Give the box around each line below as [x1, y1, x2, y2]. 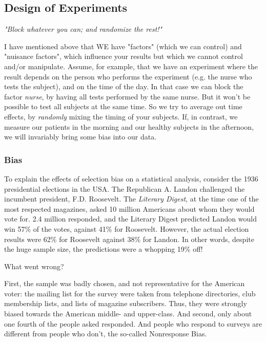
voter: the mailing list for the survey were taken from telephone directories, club [4, 288, 256, 298]
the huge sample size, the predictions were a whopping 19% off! [4, 244, 203, 254]
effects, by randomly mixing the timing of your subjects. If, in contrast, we [4, 111, 238, 122]
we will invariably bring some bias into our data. [4, 131, 157, 142]
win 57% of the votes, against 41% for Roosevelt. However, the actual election [4, 223, 249, 234]
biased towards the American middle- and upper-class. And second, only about [4, 308, 252, 319]
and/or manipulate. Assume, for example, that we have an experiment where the [4, 61, 258, 71]
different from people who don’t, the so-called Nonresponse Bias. [4, 328, 207, 339]
